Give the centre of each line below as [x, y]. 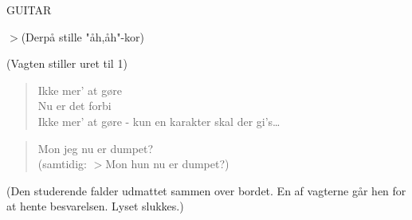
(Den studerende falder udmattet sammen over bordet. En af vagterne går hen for [206, 190]
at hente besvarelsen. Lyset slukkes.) [95, 206]
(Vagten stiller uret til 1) [67, 63]
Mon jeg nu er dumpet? [96, 148]
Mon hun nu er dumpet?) [167, 164]
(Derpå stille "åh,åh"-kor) [82, 36]
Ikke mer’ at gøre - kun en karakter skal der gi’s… [159, 121]
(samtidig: [62, 164]
